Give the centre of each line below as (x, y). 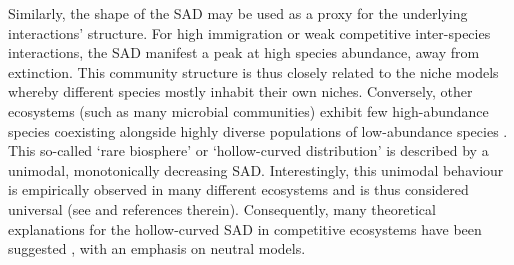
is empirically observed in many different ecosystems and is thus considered (238, 189)
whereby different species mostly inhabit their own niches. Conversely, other (240, 91)
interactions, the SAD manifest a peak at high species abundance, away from (244, 52)
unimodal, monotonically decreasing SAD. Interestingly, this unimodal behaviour (256, 169)
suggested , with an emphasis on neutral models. (157, 248)
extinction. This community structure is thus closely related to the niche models (253, 71)
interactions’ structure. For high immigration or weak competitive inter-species (249, 32)
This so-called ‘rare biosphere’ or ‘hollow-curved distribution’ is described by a (248, 150)
